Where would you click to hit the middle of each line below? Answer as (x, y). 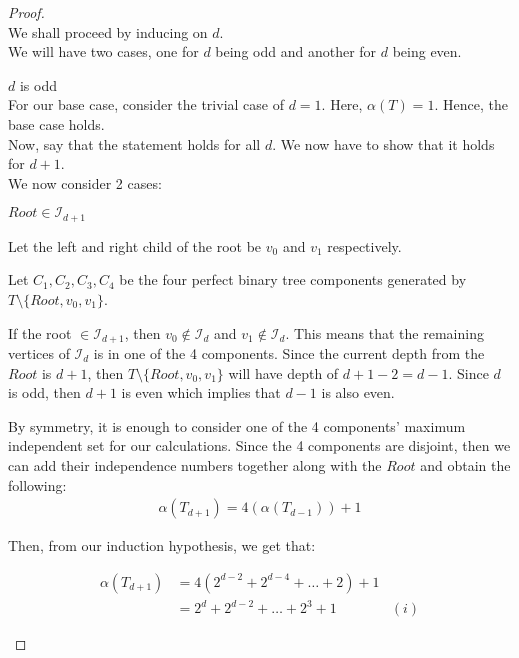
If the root (40, 332)
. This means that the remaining (384, 332)
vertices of (39, 353)
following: (37, 484)
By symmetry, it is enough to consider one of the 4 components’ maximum (237, 425)
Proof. (26, 12)
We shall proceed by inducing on (108, 31)
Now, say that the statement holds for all (134, 143)
